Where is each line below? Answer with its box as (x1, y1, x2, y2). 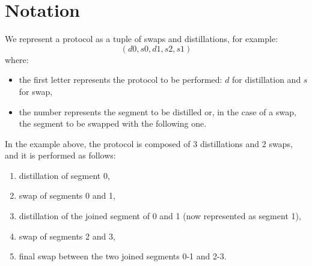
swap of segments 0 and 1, (19, 189, 115, 202)
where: (5, 53, 29, 65)
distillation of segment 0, (19, 169, 110, 181)
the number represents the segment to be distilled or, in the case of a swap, (19, 105, 296, 118)
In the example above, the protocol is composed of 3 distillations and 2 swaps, (5, 137, 293, 150)
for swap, (19, 85, 53, 97)
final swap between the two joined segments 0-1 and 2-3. (19, 250, 227, 262)
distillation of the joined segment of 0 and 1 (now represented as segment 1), (19, 210, 301, 222)
